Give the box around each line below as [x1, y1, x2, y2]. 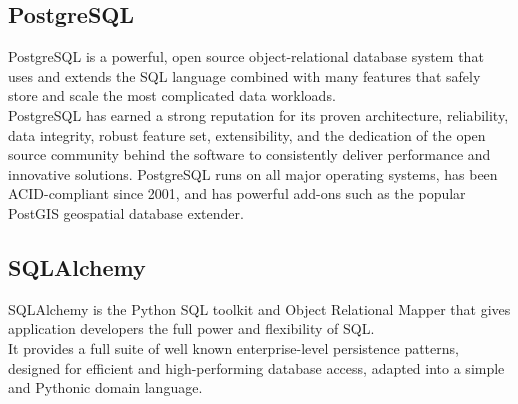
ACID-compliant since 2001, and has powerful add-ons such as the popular [8, 183, 466, 204]
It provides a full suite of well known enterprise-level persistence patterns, [8, 337, 459, 358]
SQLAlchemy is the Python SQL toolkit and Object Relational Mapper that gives [8, 298, 511, 319]
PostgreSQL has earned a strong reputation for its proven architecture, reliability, [8, 104, 509, 125]
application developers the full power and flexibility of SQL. [8, 318, 375, 339]
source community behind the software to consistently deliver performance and [8, 144, 491, 165]
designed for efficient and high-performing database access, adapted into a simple [8, 357, 505, 378]
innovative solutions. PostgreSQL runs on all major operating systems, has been [8, 163, 498, 184]
